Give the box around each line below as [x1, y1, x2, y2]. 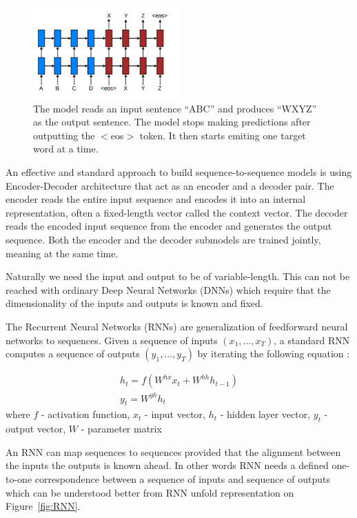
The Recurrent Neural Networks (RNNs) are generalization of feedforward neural [6, 319, 348, 333]
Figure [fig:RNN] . [6, 499, 81, 513]
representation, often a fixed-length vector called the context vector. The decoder [6, 205, 348, 219]
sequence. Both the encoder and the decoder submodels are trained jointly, [6, 232, 321, 246]
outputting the [33, 128, 95, 142]
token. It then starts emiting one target [139, 128, 306, 142]
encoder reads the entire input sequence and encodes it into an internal [6, 192, 306, 206]
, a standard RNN [274, 332, 350, 347]
